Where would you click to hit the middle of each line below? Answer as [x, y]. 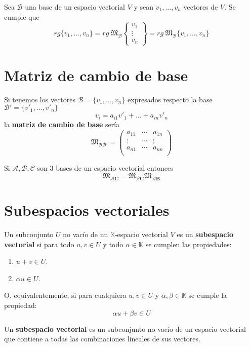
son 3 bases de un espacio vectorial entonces [105, 167]
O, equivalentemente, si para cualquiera [65, 295]
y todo [113, 244]
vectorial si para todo [39, 244]
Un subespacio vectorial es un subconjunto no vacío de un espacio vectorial [125, 329]
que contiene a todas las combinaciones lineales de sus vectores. [102, 339]
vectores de [201, 7]
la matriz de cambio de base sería [62, 124]
